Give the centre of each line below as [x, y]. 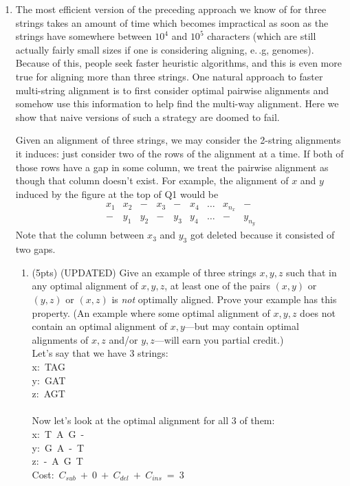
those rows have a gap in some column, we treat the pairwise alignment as [172, 167]
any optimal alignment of [85, 286]
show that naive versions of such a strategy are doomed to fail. [147, 117]
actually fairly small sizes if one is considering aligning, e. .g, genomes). [165, 49]
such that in [311, 272]
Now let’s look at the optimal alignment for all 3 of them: [153, 420]
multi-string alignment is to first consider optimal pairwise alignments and [172, 90]
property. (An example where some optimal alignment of [151, 312]
